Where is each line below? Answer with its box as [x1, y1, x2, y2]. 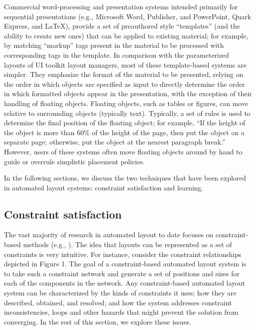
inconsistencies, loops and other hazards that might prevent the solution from [4, 307, 239, 317]
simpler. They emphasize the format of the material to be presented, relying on [4, 69, 243, 79]
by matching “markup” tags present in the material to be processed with [4, 40, 224, 50]
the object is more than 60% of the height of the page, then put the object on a [4, 127, 245, 137]
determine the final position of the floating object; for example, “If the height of [4, 117, 246, 128]
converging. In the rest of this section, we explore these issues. [4, 316, 191, 327]
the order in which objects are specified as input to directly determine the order [4, 78, 245, 89]
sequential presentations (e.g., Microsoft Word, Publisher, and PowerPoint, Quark [4, 11, 251, 21]
